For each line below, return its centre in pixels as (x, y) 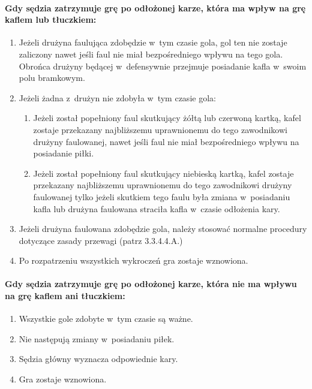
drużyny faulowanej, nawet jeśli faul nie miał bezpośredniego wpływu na (166, 141)
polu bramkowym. (52, 78)
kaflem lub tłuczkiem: (51, 19)
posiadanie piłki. (64, 153)
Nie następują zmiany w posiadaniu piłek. (97, 338)
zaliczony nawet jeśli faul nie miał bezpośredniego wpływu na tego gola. (151, 54)
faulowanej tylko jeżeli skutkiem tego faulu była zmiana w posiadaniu (162, 196)
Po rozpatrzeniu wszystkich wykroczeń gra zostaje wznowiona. (133, 260)
